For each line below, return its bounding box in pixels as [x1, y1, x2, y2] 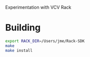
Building [5, 22, 41, 33]
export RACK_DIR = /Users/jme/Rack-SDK [5, 38, 85, 43]
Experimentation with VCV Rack [5, 5, 72, 10]
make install [5, 48, 33, 53]
